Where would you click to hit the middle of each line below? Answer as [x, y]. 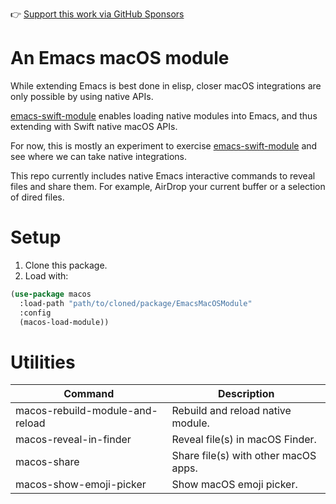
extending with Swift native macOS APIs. [94, 126]
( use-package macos [51, 294]
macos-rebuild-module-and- [86, 411]
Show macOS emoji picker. [234, 485]
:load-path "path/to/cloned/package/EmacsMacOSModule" [136, 303]
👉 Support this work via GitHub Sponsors [97, 14]
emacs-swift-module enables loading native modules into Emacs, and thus [164, 115]
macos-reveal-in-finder [73, 440]
